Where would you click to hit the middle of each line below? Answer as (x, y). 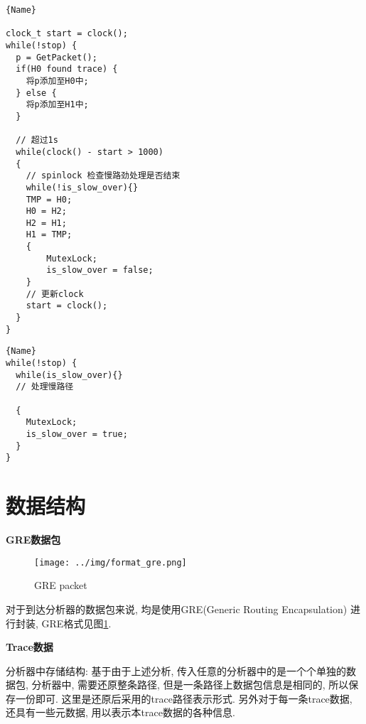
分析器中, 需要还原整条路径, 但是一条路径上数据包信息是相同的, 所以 (190, 685)
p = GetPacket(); (56, 57)
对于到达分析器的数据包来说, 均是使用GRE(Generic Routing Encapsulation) (177, 609)
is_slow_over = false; (100, 270)
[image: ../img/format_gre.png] (111, 562)
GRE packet (61, 585)
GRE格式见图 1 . (76, 623)
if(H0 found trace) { (67, 69)
